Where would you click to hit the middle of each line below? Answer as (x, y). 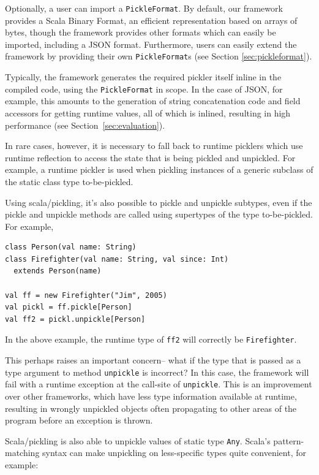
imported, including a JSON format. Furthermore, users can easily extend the (151, 44)
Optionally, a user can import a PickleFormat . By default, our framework (144, 8)
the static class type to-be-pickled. (69, 181)
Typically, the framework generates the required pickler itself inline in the (143, 77)
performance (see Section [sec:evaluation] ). (85, 125)
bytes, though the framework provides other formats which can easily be (141, 32)
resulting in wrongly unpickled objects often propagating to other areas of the (151, 408)
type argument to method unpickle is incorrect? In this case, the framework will (157, 372)
